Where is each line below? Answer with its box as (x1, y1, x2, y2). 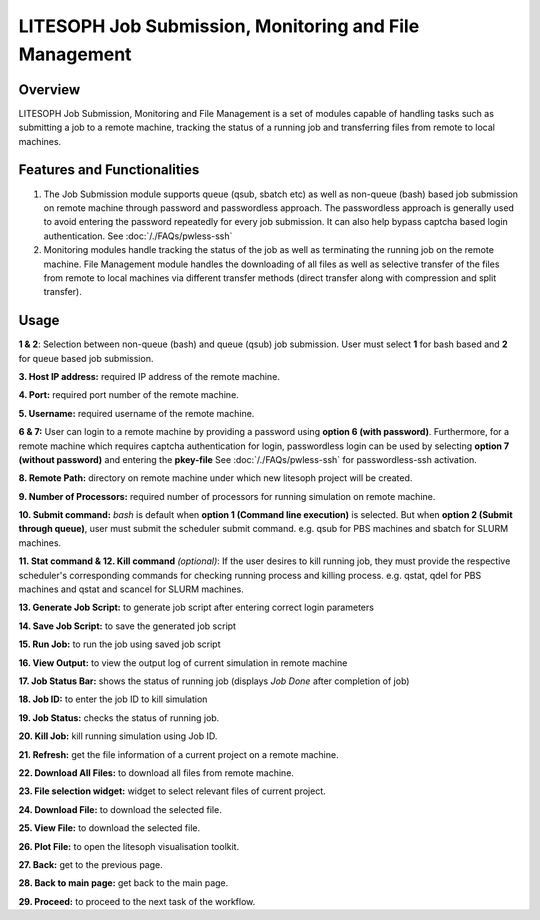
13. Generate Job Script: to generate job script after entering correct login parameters (18, 601, 375, 614)
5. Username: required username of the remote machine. (18, 407, 255, 419)
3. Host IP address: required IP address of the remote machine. (18, 370, 280, 382)
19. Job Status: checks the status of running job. (18, 711, 220, 724)
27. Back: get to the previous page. (18, 858, 164, 870)
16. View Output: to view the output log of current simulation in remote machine (18, 656, 348, 669)
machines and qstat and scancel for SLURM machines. (18, 583, 244, 595)
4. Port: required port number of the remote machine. (18, 389, 239, 401)
